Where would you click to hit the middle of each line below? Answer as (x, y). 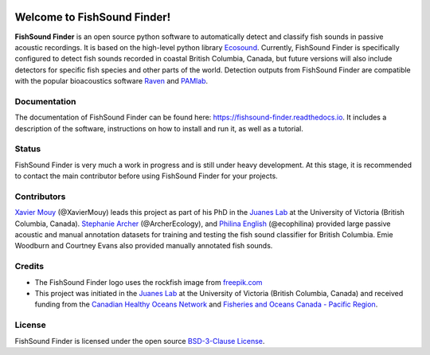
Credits (29, 267)
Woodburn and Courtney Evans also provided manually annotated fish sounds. (144, 246)
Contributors (40, 197)
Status (28, 149)
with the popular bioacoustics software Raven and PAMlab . (111, 81)
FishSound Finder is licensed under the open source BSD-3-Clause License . (140, 341)
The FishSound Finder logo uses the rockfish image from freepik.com (149, 282)
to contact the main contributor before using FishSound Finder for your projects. (146, 176)
